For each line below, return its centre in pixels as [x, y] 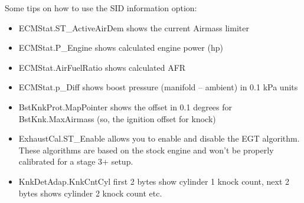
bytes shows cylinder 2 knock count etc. [90, 193]
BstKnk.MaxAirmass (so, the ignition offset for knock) [117, 118]
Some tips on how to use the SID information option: [101, 8]
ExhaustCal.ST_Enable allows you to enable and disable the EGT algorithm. [159, 138]
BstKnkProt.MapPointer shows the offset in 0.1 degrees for [125, 107]
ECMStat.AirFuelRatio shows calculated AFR [102, 67]
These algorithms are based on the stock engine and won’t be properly [146, 150]
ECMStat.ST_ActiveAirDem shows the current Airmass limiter [134, 27]
